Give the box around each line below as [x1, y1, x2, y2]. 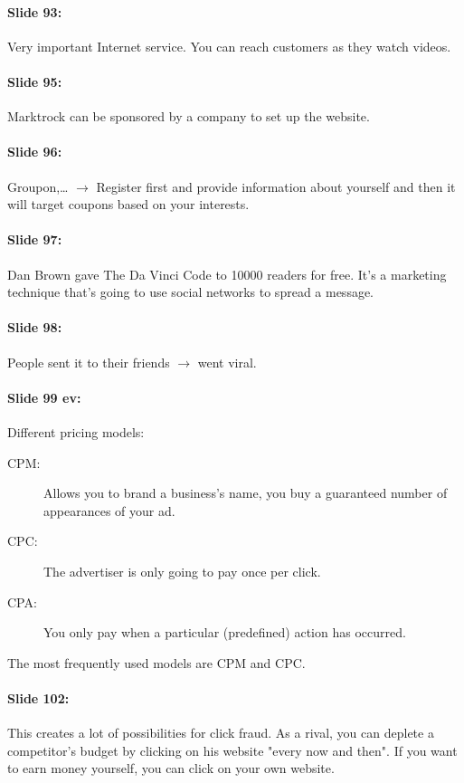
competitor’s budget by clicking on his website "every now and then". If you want [7, 740, 458, 759]
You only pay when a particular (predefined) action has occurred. [43, 623, 406, 642]
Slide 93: [7, 2, 62, 21]
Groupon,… [7, 177, 69, 196]
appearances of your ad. [43, 501, 175, 520]
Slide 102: [7, 688, 70, 707]
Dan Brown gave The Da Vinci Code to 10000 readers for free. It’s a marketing [7, 264, 447, 283]
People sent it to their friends [7, 352, 170, 371]
